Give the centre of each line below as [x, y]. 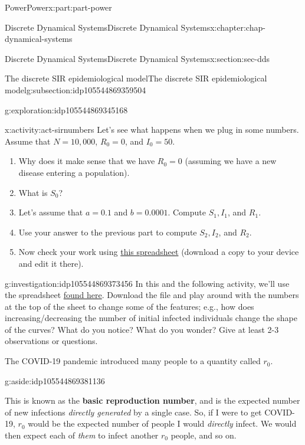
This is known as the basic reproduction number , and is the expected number [152, 400]
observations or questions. [51, 341]
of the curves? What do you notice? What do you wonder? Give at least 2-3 [142, 329]
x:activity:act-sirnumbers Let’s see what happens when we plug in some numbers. [152, 130]
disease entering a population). [74, 172]
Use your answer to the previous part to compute [108, 232]
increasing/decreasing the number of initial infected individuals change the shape [151, 318]
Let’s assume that [51, 212]
